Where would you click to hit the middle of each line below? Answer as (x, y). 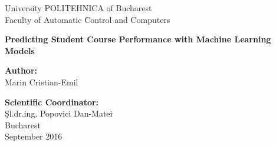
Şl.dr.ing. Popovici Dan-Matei (59, 113)
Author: (21, 70)
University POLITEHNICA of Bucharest (78, 8)
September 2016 (34, 136)
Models (20, 50)
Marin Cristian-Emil (42, 82)
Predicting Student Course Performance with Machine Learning (138, 39)
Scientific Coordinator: (52, 102)
